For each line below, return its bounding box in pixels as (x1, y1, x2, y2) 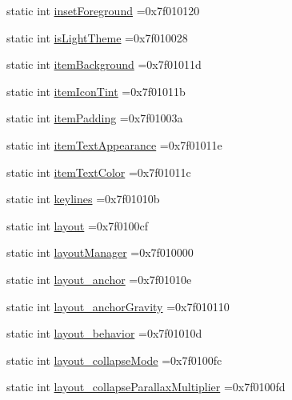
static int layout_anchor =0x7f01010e (6, 270, 192, 287)
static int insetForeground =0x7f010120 (6, 2, 200, 18)
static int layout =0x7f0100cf (6, 217, 149, 234)
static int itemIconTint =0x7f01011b (6, 82, 186, 99)
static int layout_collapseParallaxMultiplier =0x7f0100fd (6, 378, 286, 395)
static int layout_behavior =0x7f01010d (6, 325, 202, 342)
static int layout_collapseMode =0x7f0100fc (6, 351, 222, 368)
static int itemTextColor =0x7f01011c (6, 163, 191, 180)
